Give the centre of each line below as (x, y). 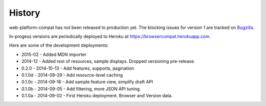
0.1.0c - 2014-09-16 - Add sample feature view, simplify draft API (87, 82)
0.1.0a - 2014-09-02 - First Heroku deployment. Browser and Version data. (97, 96)
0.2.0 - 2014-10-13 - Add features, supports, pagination (78, 68)
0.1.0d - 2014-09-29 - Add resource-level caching (72, 75)
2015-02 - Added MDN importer (54, 54)
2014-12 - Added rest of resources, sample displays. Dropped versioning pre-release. (108, 61)
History (25, 13)
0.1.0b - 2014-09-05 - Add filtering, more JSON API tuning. (81, 89)
